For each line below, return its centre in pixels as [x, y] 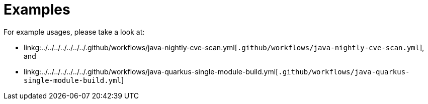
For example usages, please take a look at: [74, 32]
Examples [37, 10]
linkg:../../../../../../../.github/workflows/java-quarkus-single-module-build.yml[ [151, 71]
